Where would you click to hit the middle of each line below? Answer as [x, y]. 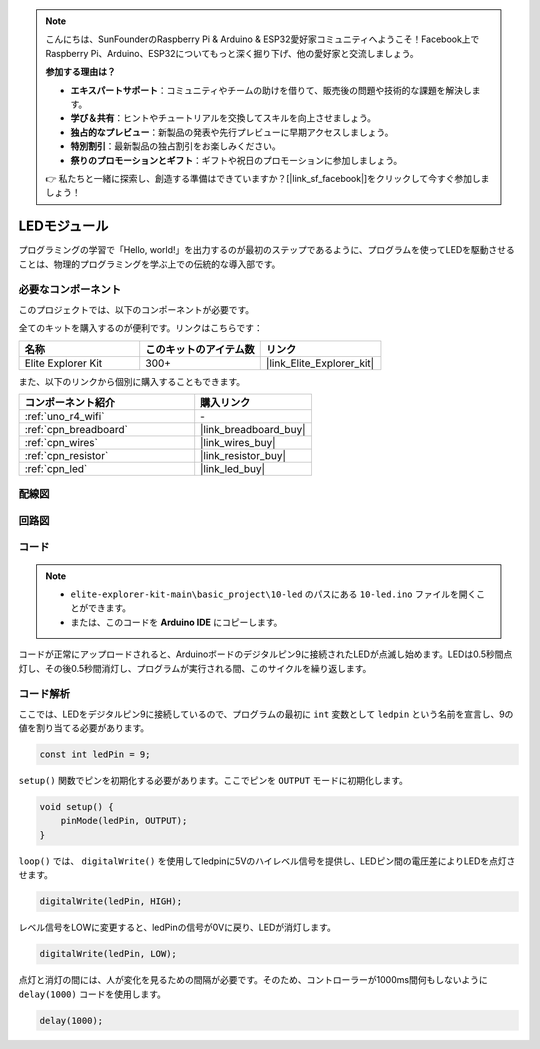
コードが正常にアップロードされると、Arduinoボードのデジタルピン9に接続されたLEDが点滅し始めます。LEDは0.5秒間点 [265, 654]
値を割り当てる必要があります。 [84, 728]
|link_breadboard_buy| [253, 429]
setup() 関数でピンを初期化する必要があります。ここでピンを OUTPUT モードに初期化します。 [213, 781]
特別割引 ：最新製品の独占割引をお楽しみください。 [175, 146]
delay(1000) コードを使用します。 [92, 994]
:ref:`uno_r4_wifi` [64, 416]
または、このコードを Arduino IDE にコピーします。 [176, 622]
